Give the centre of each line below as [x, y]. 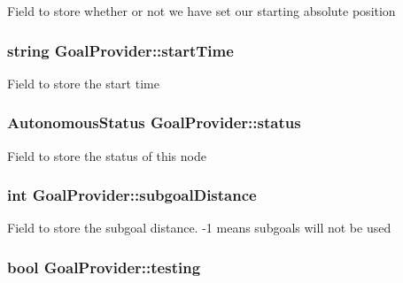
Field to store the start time [83, 83]
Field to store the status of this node [107, 155]
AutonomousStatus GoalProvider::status [154, 122]
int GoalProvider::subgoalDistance [132, 195]
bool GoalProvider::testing [104, 267]
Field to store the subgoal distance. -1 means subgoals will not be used [199, 228]
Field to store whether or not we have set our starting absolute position [201, 11]
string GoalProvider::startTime [120, 50]
